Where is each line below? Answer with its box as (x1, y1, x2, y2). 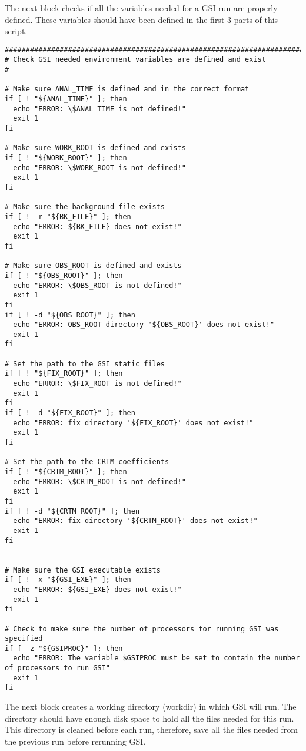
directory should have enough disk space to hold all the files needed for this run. (5, 712, 294, 724)
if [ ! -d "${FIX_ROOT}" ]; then (5, 409, 135, 418)
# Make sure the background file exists (5, 203, 165, 211)
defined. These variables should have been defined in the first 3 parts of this (5, 13, 278, 25)
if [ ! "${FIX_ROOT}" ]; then (5, 369, 123, 378)
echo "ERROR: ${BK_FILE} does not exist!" (13, 222, 182, 231)
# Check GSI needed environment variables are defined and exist (5, 55, 266, 64)
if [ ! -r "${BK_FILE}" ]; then (5, 212, 131, 221)
